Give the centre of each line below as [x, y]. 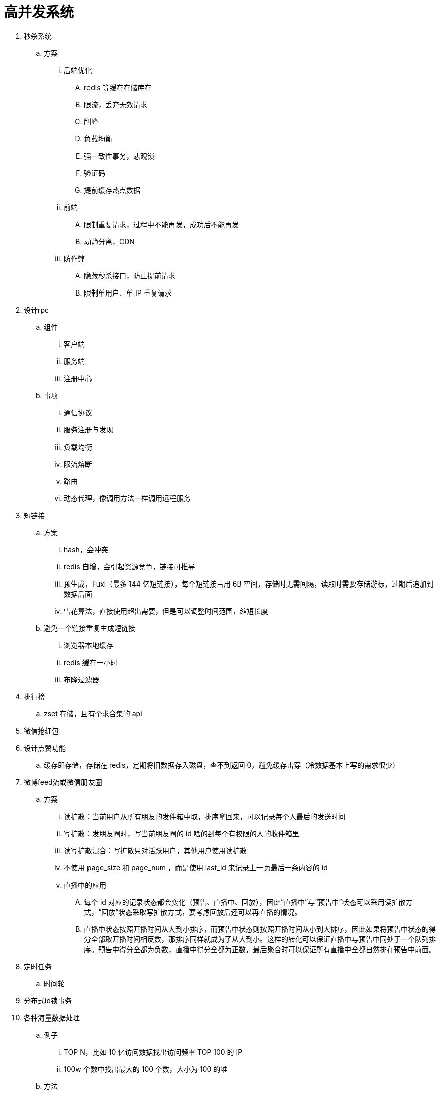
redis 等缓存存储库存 [118, 87]
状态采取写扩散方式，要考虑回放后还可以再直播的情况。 [210, 912]
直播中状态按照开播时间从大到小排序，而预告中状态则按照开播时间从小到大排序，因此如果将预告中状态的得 [260, 929]
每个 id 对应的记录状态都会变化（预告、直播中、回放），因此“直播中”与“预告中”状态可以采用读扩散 [245, 902]
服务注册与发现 [89, 429]
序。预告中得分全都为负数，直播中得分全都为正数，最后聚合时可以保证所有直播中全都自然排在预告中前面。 [260, 949]
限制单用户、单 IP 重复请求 [128, 293]
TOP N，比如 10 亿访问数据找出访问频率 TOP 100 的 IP [153, 1052]
